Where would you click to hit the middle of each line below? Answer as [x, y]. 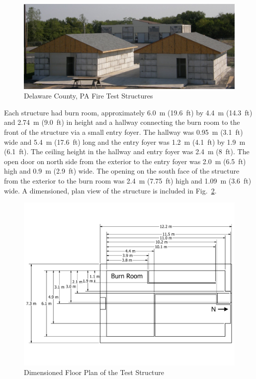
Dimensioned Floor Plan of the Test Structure [94, 372]
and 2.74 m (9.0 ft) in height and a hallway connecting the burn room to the [122, 122]
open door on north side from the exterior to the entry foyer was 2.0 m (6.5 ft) [125, 161]
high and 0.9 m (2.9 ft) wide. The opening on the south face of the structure [122, 171]
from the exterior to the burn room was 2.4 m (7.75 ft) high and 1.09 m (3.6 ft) [128, 180]
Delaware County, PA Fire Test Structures [88, 96]
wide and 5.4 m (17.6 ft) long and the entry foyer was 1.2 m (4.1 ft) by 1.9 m [125, 142]
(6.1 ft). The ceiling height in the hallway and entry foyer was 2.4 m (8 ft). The [127, 151]
